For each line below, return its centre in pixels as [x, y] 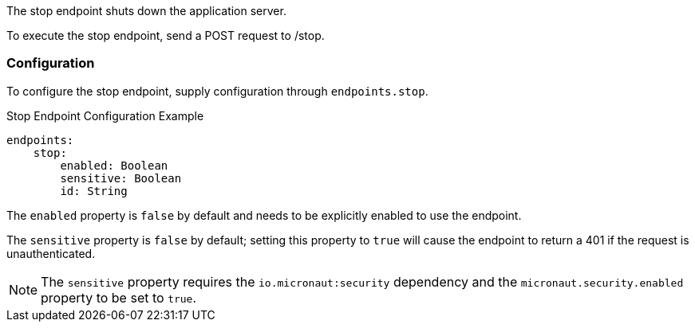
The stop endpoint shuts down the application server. [146, 11]
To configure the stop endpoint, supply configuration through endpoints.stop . [217, 91]
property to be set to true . [119, 297]
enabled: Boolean [114, 165]
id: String [94, 191]
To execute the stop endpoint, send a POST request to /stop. [166, 35]
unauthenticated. [51, 253]
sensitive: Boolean [121, 178]
